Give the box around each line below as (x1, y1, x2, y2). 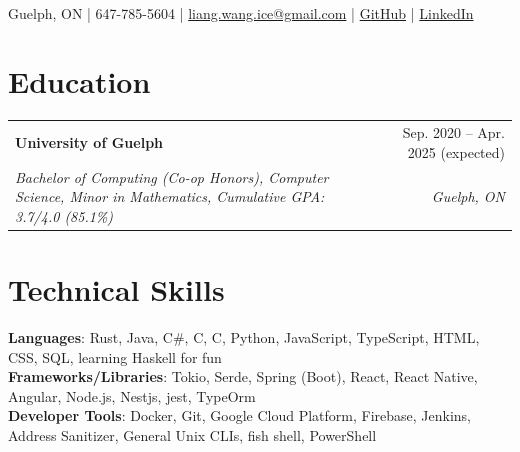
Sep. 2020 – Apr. (402, 122, 505, 143)
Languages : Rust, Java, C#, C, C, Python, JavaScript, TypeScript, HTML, (8, 326, 480, 347)
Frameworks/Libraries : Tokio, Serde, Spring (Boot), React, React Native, (8, 366, 478, 387)
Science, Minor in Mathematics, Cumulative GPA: (15, 186, 325, 207)
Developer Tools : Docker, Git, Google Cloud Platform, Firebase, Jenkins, (8, 405, 471, 426)
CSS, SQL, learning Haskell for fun (8, 346, 222, 367)
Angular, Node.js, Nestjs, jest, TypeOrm (8, 385, 256, 406)
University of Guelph (15, 131, 164, 152)
